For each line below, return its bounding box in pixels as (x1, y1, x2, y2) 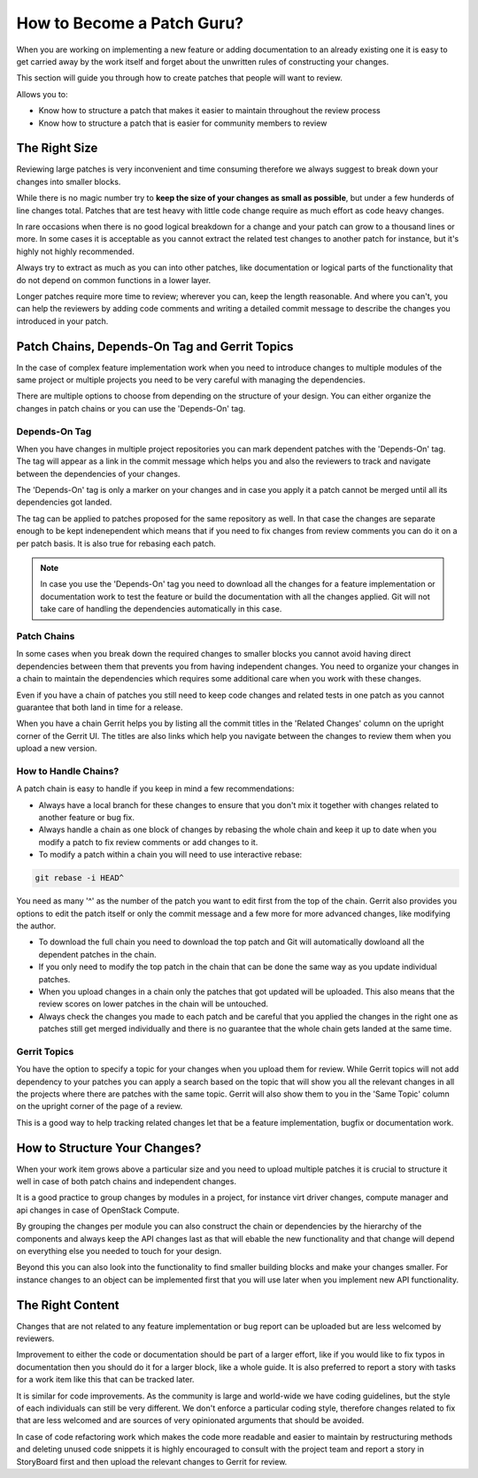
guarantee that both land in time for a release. (16, 702, 183, 712)
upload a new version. (16, 743, 97, 754)
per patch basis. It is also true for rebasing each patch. (16, 538, 216, 549)
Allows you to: (16, 89, 68, 99)
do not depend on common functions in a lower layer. (16, 274, 212, 285)
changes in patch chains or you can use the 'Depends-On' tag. (16, 403, 246, 413)
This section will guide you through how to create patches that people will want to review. (16, 73, 343, 83)
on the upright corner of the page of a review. (16, 1101, 183, 1112)
